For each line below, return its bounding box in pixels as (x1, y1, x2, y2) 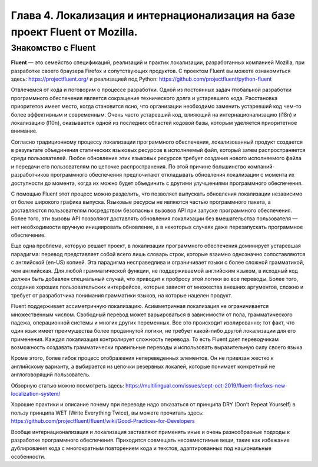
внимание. (11, 127, 38, 135)
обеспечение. (11, 231, 47, 239)
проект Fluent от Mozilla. (11, 25, 138, 38)
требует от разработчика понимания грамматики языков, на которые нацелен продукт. (11, 292, 233, 299)
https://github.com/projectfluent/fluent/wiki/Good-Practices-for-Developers (11, 418, 196, 425)
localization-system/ (11, 390, 61, 398)
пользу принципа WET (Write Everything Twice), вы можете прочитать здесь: (11, 409, 204, 416)
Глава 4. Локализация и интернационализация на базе (11, 9, 296, 22)
